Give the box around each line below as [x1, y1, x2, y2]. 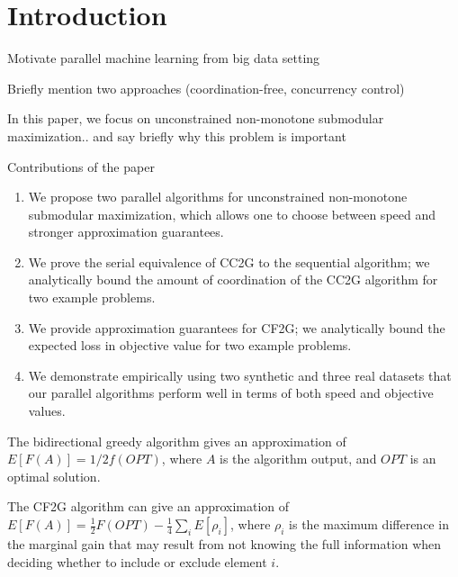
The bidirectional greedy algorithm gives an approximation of [7, 431, 346, 450]
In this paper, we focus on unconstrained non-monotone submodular [7, 109, 384, 128]
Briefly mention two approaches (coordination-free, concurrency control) [7, 78, 405, 97]
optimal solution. [7, 466, 101, 485]
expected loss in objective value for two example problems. [28, 336, 352, 355]
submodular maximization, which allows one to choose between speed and [28, 204, 436, 223]
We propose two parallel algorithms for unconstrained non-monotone [28, 187, 408, 206]
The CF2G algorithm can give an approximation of [7, 497, 290, 516]
